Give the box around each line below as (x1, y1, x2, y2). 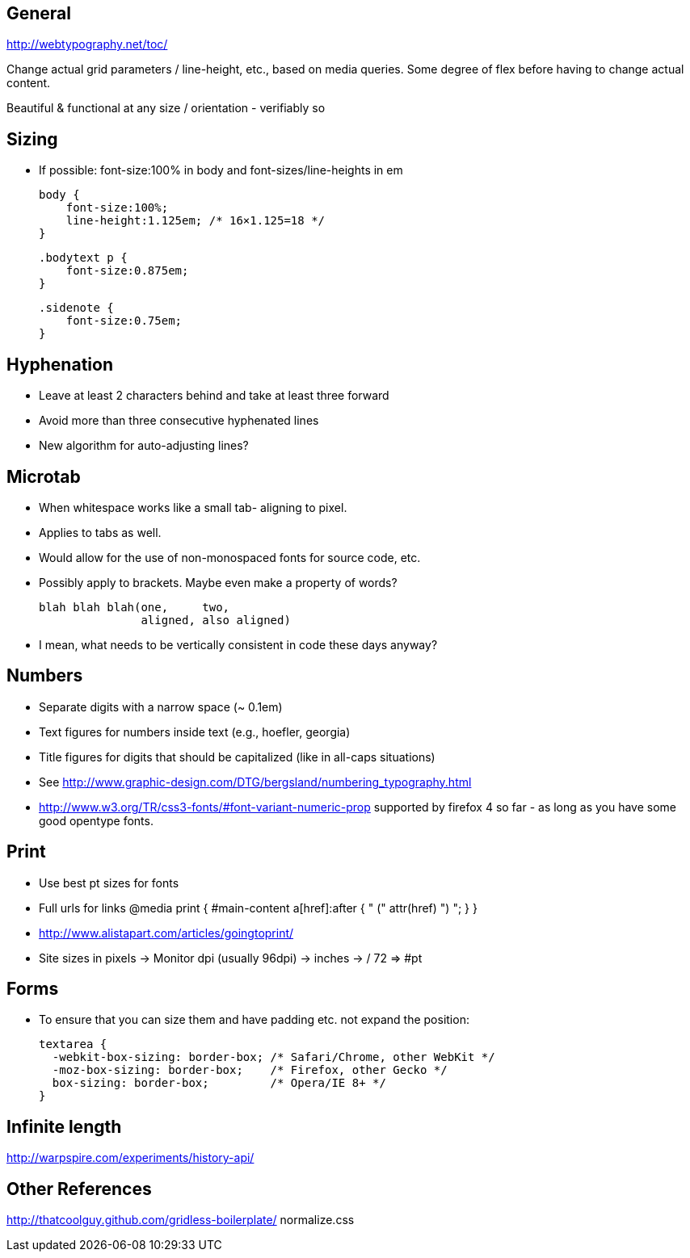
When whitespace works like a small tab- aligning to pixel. (39, 500, 347, 514)
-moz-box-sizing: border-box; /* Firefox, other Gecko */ (52, 1063, 448, 1077)
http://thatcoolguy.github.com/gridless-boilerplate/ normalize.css (6, 1213, 355, 1227)
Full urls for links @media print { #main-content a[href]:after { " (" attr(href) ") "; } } (39, 900, 478, 915)
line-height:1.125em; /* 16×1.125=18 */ (65, 214, 326, 228)
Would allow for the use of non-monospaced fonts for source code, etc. (39, 550, 421, 564)
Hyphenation (6, 354, 113, 375)
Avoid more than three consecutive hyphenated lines (39, 413, 319, 428)
